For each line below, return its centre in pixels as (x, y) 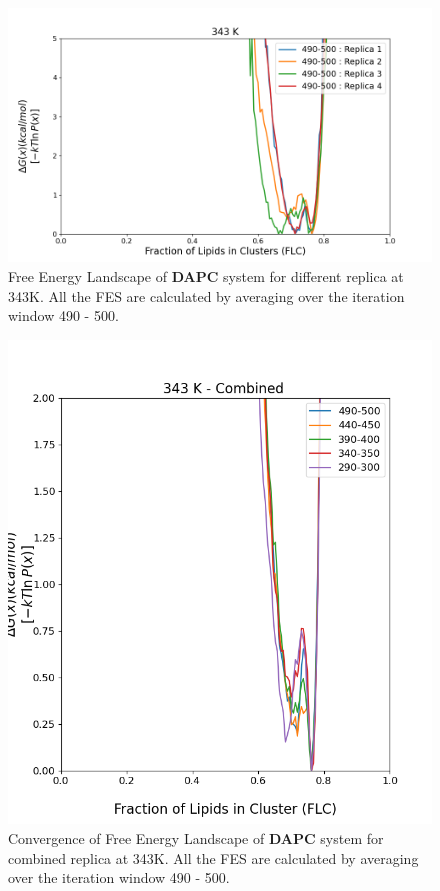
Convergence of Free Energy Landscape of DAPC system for (196, 837)
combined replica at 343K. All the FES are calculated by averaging (213, 857)
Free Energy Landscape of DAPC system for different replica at (206, 275)
